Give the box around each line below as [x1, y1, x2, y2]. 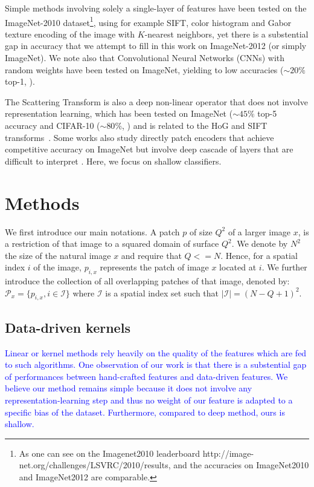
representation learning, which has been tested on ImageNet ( [5, 107, 233, 120]
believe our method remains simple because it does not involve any [5, 382, 252, 394]
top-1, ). [5, 75, 35, 88]
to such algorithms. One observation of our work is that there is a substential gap [5, 358, 307, 371]
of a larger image [228, 225, 291, 238]
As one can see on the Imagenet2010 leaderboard [19, 446, 200, 459]
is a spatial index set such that [105, 286, 219, 299]
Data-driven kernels [5, 318, 130, 336]
